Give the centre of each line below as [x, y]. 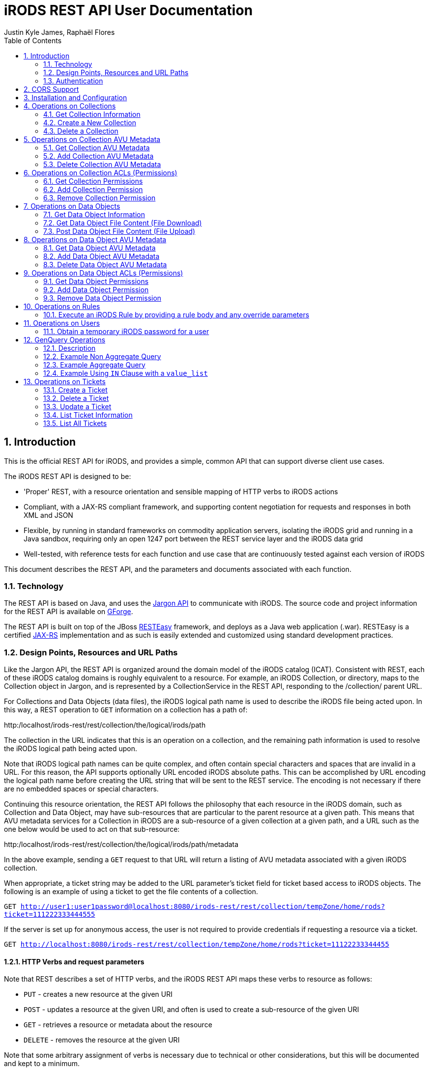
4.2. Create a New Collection [90, 122]
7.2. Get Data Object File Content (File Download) [123, 223]
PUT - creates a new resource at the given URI [98, 994]
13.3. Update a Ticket [77, 406]
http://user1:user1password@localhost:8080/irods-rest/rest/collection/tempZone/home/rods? [203, 907]
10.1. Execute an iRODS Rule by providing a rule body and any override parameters [176, 314]
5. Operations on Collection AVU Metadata [92, 139]
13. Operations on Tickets [65, 381]
